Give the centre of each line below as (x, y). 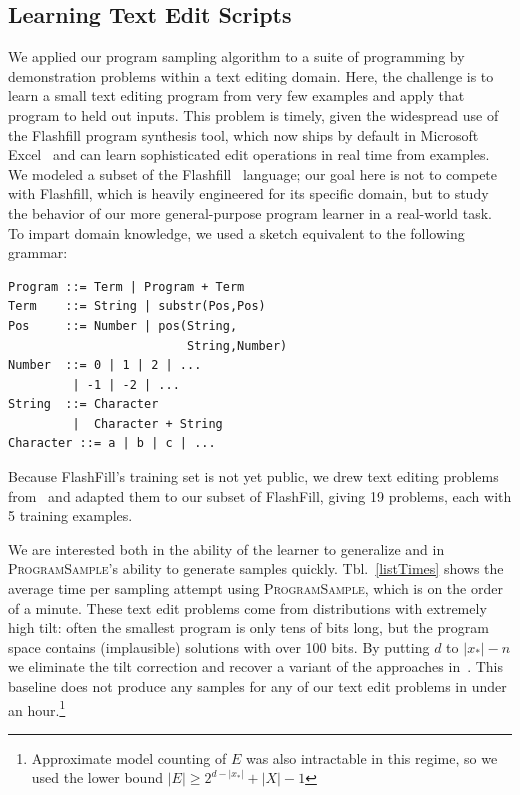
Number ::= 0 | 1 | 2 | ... (105, 365)
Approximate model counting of (129, 757)
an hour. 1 (37, 708)
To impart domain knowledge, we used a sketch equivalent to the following (236, 232)
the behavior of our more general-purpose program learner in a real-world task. (250, 212)
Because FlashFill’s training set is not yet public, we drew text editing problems (253, 476)
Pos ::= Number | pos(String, (123, 325)
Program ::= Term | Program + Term (126, 286)
